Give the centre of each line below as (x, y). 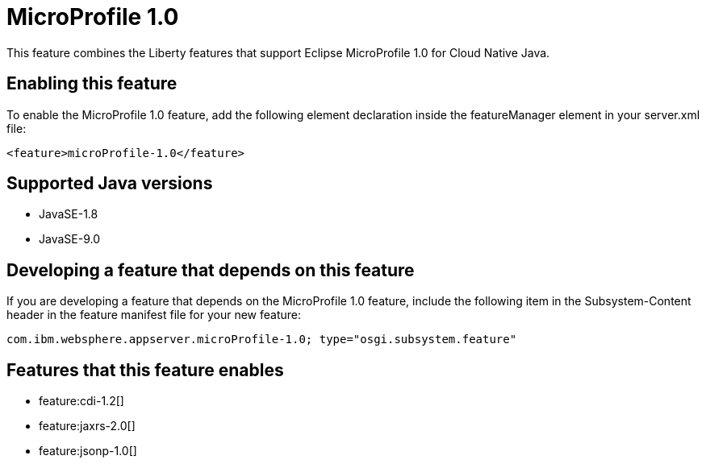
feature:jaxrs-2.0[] (87, 426)
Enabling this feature (92, 84)
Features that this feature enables (145, 370)
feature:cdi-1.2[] (81, 401)
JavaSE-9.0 (69, 239)
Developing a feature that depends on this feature (211, 270)
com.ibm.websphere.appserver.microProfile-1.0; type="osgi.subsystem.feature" (262, 340)
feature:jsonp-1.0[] (88, 451)
